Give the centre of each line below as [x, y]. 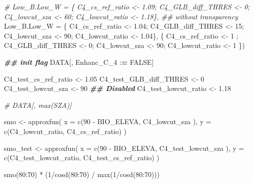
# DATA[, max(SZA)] [38, 105]
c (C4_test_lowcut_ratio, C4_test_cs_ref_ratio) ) [82, 158]
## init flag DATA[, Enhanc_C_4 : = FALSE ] [79, 62]
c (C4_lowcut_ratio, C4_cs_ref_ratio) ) [65, 131]
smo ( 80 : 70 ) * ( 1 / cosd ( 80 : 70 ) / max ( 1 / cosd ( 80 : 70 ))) [82, 174]
